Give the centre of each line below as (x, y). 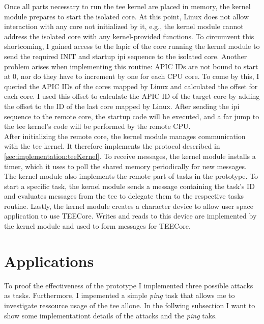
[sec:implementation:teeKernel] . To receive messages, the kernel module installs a (130, 156)
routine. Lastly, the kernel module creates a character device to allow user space (129, 206)
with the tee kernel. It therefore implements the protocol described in (112, 146)
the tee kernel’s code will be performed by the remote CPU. (97, 126)
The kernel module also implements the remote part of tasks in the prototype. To (131, 176)
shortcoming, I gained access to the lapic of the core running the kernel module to (132, 46)
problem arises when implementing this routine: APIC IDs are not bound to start (131, 66)
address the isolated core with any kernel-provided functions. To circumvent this (129, 36)
